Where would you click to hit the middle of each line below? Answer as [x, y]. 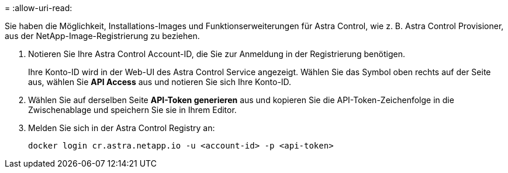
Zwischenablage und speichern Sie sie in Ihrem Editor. [132, 110]
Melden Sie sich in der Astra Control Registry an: [122, 128]
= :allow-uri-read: [39, 8]
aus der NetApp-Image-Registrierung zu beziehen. [102, 36]
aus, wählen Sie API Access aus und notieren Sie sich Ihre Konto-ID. [160, 82]
